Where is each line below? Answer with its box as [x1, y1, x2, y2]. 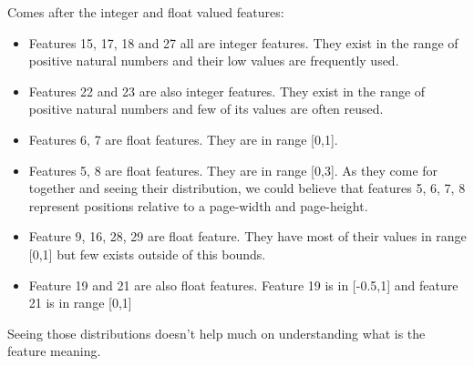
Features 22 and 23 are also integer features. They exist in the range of [28, 81, 426, 100]
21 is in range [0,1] [28, 293, 132, 312]
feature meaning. [7, 341, 101, 361]
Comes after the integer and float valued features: [7, 3, 284, 21]
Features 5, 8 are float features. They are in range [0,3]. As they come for [28, 160, 438, 179]
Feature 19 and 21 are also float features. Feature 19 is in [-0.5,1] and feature [28, 275, 459, 294]
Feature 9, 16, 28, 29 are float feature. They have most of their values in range [28, 227, 467, 246]
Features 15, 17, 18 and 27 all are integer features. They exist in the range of [28, 33, 459, 52]
